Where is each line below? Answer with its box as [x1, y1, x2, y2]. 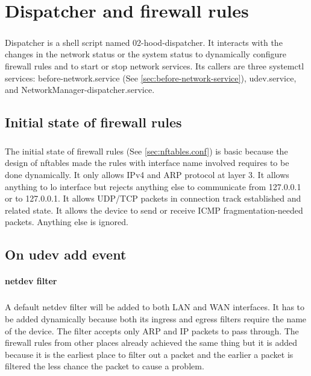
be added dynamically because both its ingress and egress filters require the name [5, 312, 307, 325]
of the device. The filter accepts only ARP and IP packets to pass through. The [5, 324, 299, 337]
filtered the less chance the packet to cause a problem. [5, 360, 204, 372]
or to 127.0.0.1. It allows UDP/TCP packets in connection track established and [5, 192, 301, 205]
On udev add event [5, 245, 127, 264]
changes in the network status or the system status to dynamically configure [5, 48, 286, 60]
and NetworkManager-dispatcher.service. [5, 83, 155, 96]
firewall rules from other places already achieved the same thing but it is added [5, 336, 298, 349]
